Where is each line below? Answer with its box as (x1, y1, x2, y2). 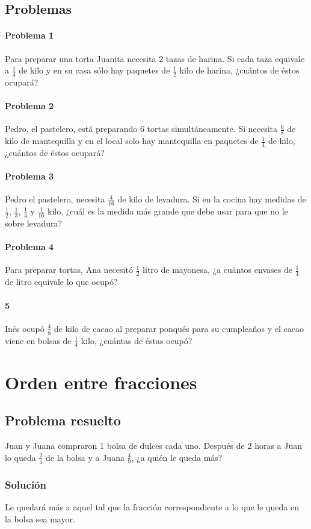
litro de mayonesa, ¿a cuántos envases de (143, 263, 292, 276)
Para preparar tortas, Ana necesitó (5, 263, 133, 276)
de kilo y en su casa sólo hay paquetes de (19, 64, 170, 77)
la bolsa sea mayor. (5, 512, 75, 525)
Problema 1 (5, 29, 54, 42)
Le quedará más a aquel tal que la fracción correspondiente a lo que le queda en (5, 501, 299, 513)
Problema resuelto (5, 411, 121, 430)
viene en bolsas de (5, 334, 72, 346)
